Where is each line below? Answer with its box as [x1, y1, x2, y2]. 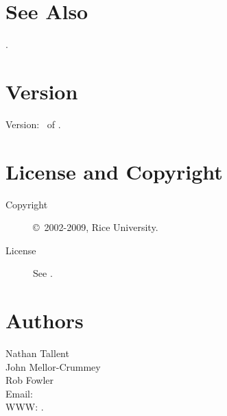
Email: [5, 386, 33, 400]
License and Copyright [5, 157, 223, 185]
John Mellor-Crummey [5, 359, 101, 374]
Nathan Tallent [5, 346, 69, 360]
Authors [5, 306, 84, 334]
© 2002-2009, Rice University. [33, 220, 158, 234]
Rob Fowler [5, 373, 54, 387]
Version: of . [5, 117, 61, 131]
